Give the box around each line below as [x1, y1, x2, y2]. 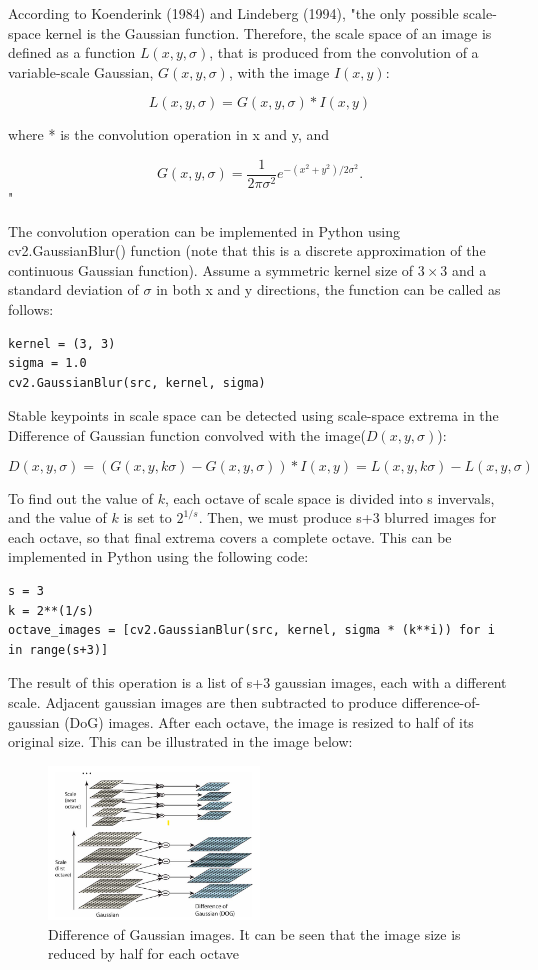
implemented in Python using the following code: [8, 546, 309, 567]
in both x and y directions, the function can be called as [156, 279, 501, 300]
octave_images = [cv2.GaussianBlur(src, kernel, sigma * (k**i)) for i [8, 623, 495, 638]
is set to [123, 507, 172, 528]
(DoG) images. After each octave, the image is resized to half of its [64, 711, 474, 732]
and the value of [8, 507, 107, 528]
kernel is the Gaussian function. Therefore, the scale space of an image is [45, 22, 492, 43]
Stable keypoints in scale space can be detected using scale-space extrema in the [8, 405, 499, 426]
